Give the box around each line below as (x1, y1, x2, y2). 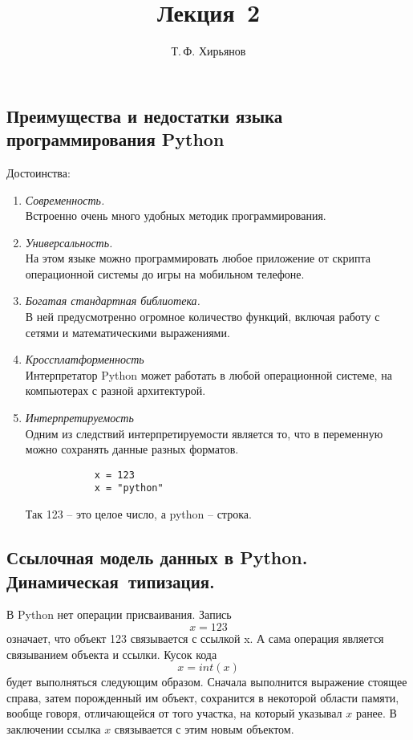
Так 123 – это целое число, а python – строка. (25, 506, 252, 522)
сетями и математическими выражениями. (25, 323, 230, 340)
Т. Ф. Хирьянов (171, 43, 246, 59)
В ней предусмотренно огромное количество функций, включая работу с (25, 308, 380, 325)
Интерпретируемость (25, 409, 134, 426)
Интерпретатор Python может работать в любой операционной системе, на (25, 366, 392, 383)
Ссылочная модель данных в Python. (6, 545, 308, 570)
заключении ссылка (6, 720, 101, 737)
